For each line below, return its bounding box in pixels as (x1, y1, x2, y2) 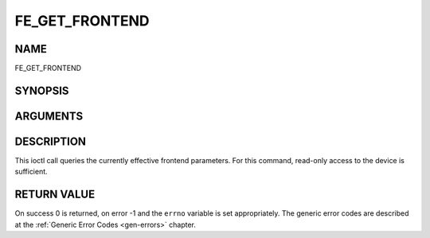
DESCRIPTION (14, 135, 87, 148)
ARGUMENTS (14, 109, 84, 123)
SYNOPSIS (14, 84, 69, 97)
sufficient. (14, 167, 48, 177)
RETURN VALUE (14, 188, 96, 201)
